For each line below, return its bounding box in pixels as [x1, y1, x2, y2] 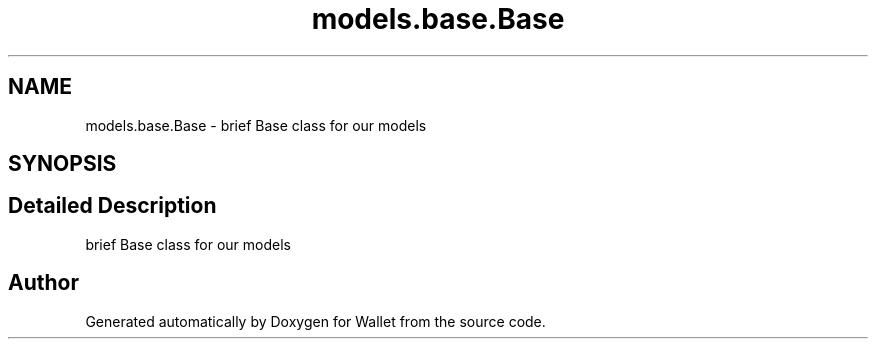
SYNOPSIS [8, 151, 117, 177]
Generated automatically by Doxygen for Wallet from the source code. [85, 312, 546, 330]
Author [8, 270, 79, 296]
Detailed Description [8, 193, 217, 219]
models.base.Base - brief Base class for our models [85, 116, 427, 134]
